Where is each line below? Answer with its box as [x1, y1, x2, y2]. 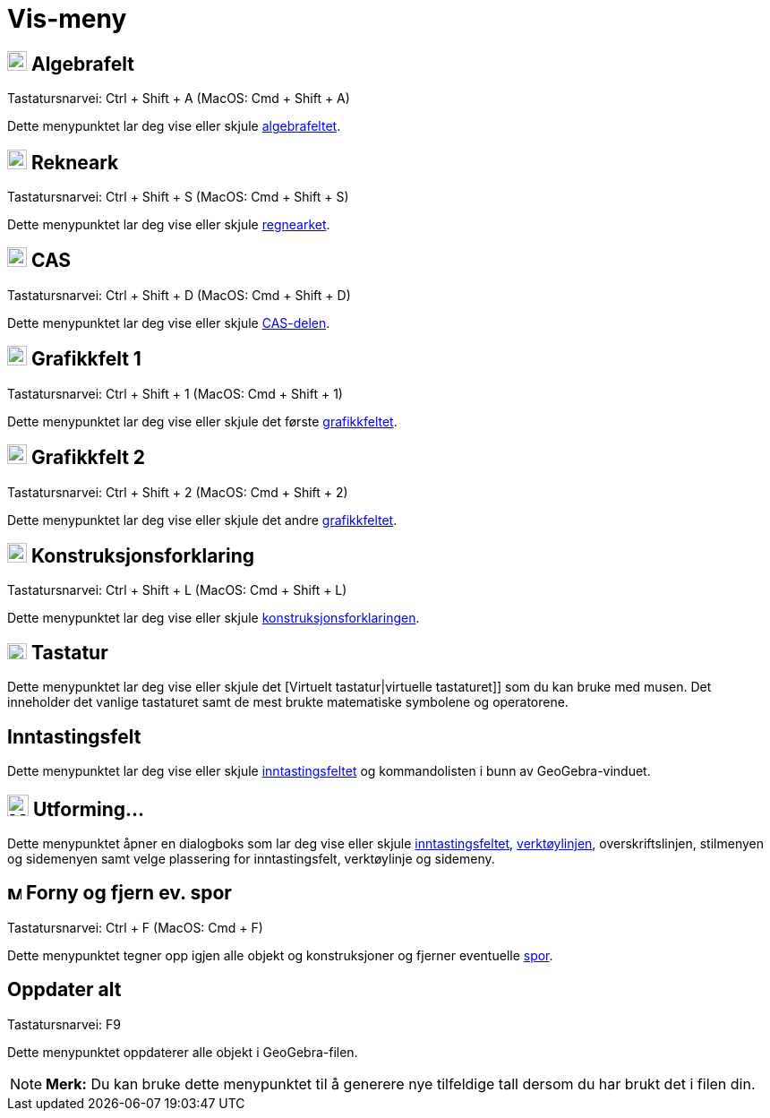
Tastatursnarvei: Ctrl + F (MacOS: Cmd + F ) [7, 919, 263, 935]
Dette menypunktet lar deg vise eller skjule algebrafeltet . [7, 118, 341, 134]
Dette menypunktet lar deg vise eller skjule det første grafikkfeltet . [7, 413, 398, 429]
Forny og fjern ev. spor [25, 881, 232, 905]
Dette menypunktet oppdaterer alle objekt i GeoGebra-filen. [7, 1044, 358, 1060]
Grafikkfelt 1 [30, 348, 141, 371]
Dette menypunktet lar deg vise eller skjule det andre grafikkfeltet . [7, 512, 398, 528]
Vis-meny [7, 4, 127, 34]
